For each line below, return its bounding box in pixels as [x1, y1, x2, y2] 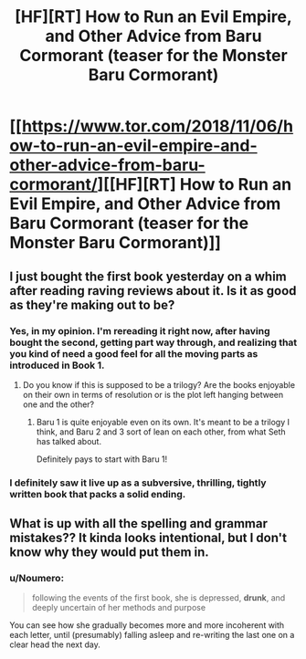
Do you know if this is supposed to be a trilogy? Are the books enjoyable [22, 379, 295, 390]
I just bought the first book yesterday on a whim [9, 268, 288, 284]
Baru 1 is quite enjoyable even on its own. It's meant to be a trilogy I [36, 416, 290, 427]
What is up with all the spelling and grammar [9, 516, 268, 531]
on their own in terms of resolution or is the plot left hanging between [22, 389, 284, 400]
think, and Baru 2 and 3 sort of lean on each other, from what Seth [36, 426, 286, 437]
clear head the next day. [9, 639, 100, 650]
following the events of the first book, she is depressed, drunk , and [31, 592, 286, 603]
